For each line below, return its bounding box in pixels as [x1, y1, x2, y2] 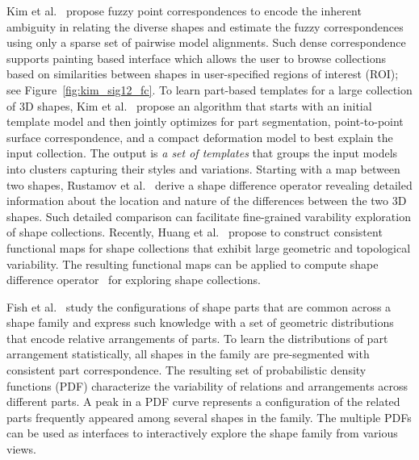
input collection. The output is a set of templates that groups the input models [6, 144, 398, 161]
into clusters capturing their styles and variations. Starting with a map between [6, 160, 400, 177]
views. [6, 441, 37, 458]
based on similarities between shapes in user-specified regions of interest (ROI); [6, 65, 399, 82]
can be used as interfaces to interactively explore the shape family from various [6, 424, 398, 441]
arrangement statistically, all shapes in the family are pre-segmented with [6, 345, 370, 362]
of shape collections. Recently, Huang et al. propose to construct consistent [6, 224, 383, 240]
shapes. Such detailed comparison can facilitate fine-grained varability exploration [6, 207, 411, 224]
